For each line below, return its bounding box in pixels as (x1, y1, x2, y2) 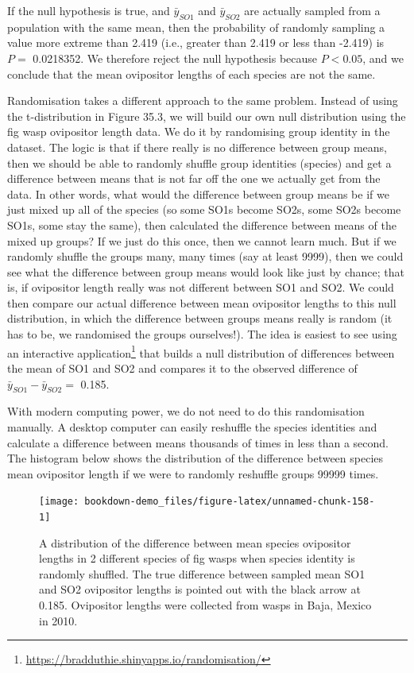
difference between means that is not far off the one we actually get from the (7, 170, 381, 187)
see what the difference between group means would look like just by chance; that (7, 263, 404, 280)
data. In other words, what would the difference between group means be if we (7, 185, 389, 202)
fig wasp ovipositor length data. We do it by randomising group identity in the (7, 123, 390, 140)
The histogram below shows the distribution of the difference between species (7, 450, 384, 466)
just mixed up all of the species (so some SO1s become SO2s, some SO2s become (7, 201, 401, 218)
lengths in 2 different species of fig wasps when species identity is (39, 550, 355, 567)
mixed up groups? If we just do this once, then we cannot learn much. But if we (7, 232, 397, 249)
